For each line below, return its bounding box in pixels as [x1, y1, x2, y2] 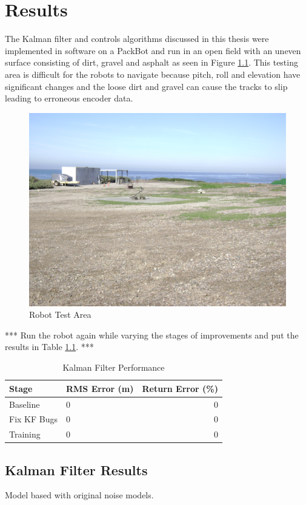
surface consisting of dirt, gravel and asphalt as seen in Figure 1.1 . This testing [5, 56, 298, 69]
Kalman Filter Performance [62, 361, 165, 374]
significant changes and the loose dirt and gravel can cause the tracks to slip [5, 80, 288, 92]
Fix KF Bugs [9, 413, 58, 425]
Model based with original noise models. [5, 489, 154, 501]
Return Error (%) [142, 382, 218, 394]
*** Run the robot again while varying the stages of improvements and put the [5, 328, 299, 341]
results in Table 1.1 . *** [5, 340, 94, 353]
